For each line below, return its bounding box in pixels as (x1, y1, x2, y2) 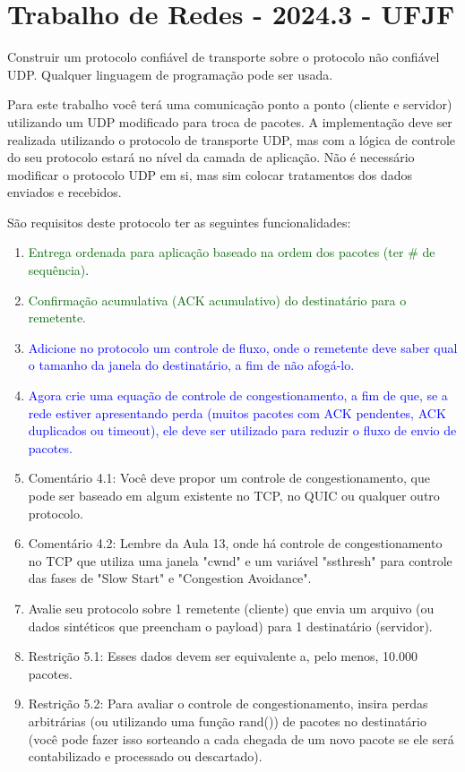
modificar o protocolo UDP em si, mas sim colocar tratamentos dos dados (7, 165, 413, 184)
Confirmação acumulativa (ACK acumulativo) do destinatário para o (28, 290, 407, 309)
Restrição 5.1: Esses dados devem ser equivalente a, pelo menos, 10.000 (28, 647, 418, 665)
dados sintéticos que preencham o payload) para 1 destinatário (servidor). (28, 616, 433, 635)
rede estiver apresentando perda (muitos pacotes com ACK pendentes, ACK (28, 403, 446, 422)
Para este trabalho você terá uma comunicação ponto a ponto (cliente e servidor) (7, 95, 452, 114)
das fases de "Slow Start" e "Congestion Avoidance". (28, 569, 312, 588)
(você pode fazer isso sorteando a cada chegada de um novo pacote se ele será (28, 729, 454, 748)
